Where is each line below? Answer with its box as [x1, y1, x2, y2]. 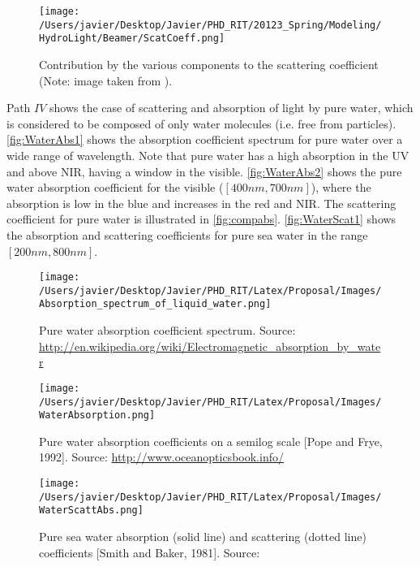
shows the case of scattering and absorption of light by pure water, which [49, 99, 414, 116]
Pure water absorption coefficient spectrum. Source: [39, 322, 296, 339]
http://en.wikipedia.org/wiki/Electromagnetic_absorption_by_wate [39, 337, 381, 354]
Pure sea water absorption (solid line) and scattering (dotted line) [39, 527, 366, 544]
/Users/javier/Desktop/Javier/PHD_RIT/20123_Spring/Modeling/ [39, 19, 382, 31]
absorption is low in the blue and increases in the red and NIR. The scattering [6, 194, 396, 211]
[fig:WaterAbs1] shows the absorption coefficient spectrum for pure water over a [6, 131, 403, 148]
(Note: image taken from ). [39, 71, 173, 89]
